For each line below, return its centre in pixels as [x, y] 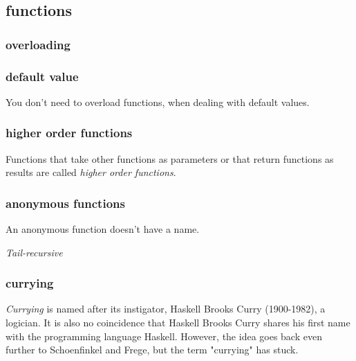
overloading [38, 44]
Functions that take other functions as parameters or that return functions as [170, 158]
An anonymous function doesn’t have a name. [103, 229]
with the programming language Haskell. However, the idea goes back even [164, 336]
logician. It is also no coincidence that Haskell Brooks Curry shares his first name [178, 323]
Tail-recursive [34, 252]
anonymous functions [65, 203]
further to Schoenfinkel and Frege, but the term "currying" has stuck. [152, 350]
